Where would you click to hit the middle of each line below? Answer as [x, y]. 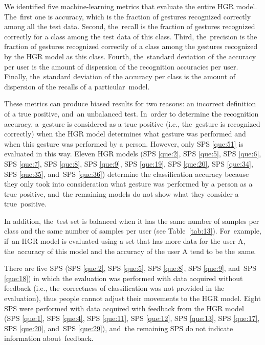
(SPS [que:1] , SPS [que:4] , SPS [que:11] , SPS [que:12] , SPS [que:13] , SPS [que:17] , [132, 318]
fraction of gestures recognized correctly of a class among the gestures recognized [131, 46]
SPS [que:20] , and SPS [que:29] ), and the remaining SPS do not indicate [119, 328]
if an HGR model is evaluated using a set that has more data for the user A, [125, 241]
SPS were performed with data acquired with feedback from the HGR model [124, 308]
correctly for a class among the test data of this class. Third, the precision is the [131, 36]
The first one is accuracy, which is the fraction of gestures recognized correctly [128, 16]
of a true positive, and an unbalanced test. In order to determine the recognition [131, 113]
